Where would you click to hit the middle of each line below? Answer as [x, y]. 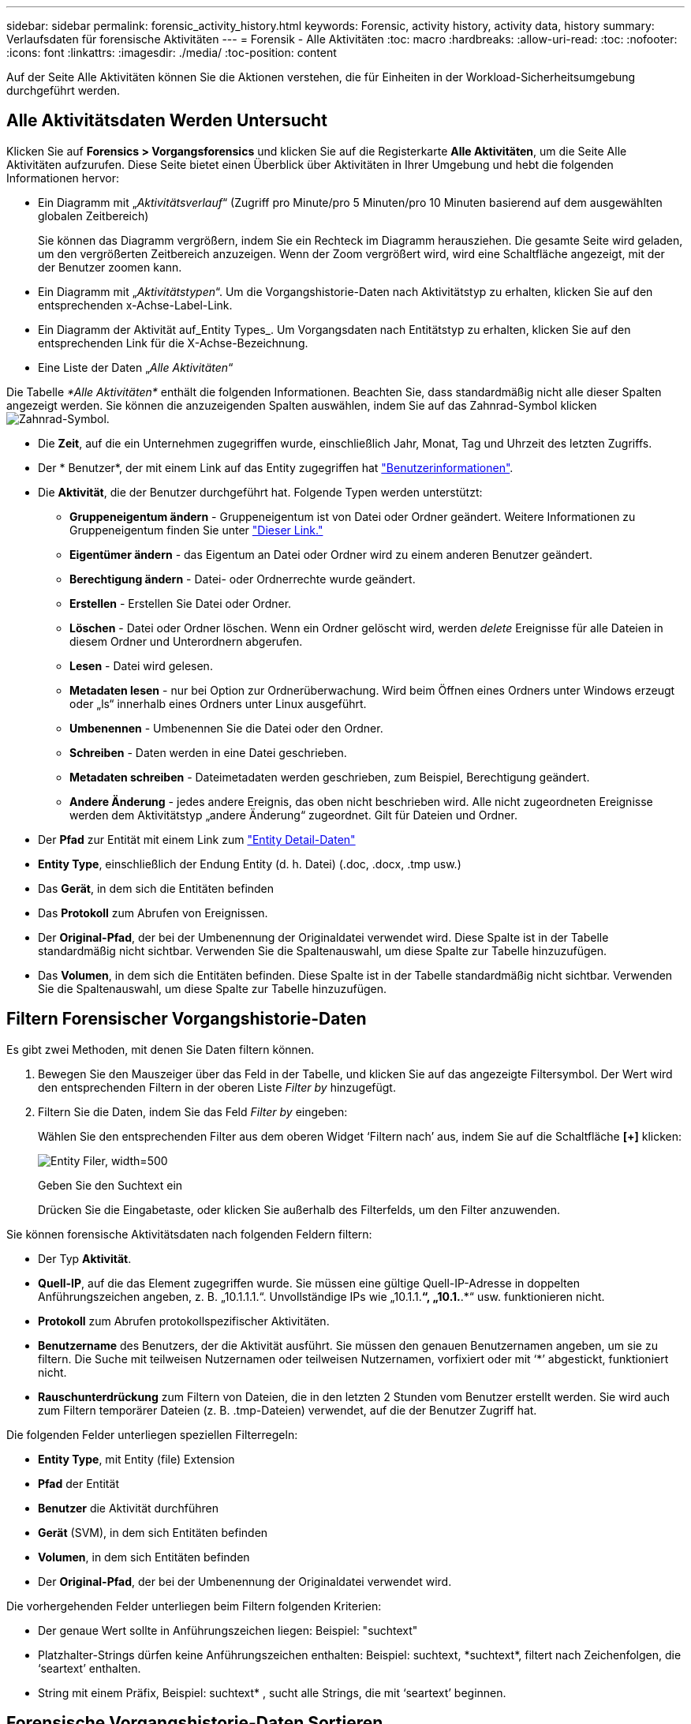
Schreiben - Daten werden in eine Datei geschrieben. [208, 752]
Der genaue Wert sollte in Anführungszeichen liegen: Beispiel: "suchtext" [228, 1630]
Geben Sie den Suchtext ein [110, 1185]
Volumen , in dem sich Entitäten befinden [144, 1557]
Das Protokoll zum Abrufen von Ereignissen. [153, 913]
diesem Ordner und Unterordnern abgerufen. [186, 641]
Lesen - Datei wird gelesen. [141, 665]
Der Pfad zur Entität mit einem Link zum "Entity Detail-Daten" [197, 839]
